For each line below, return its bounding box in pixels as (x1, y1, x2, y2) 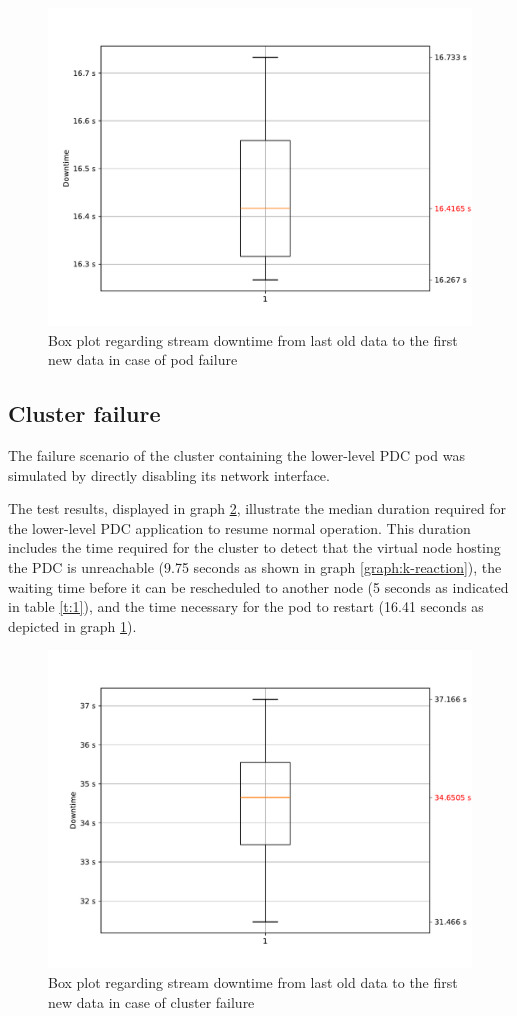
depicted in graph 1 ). (8, 615, 137, 636)
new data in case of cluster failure (48, 991, 255, 1012)
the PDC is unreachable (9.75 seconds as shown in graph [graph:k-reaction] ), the (8, 556, 502, 577)
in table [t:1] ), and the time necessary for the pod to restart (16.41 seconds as (8, 596, 484, 617)
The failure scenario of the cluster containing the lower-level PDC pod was (8, 444, 465, 465)
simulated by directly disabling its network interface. (8, 464, 330, 485)
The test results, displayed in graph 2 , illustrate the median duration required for (8, 498, 507, 519)
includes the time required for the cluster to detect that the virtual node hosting (8, 537, 501, 558)
